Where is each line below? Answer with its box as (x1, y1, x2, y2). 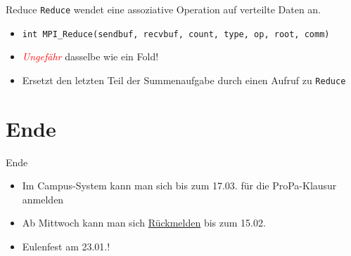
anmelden (22, 191, 64, 206)
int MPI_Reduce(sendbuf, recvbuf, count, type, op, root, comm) (22, 29, 330, 39)
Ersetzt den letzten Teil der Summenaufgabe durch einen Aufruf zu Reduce (22, 72, 346, 87)
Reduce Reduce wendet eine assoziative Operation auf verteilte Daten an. (6, 2, 321, 16)
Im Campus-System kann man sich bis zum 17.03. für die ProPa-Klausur (22, 178, 337, 193)
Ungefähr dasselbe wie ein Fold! (22, 49, 159, 64)
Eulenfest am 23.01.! (22, 239, 110, 254)
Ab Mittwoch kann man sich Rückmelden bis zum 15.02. (22, 215, 266, 230)
